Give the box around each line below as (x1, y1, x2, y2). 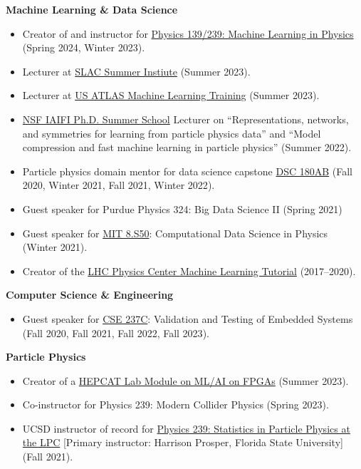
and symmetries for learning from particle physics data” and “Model (22, 125, 321, 140)
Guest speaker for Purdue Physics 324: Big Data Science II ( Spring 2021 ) (22, 201, 342, 216)
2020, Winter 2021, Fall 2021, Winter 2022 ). (22, 177, 215, 192)
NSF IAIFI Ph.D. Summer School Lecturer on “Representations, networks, (22, 111, 349, 126)
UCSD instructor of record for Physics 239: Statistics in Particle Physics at (22, 421, 350, 435)
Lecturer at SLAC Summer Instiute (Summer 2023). (22, 63, 251, 78)
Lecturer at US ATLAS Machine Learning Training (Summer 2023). (22, 88, 320, 103)
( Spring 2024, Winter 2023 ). (22, 40, 145, 55)
